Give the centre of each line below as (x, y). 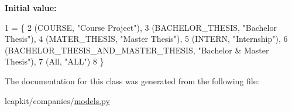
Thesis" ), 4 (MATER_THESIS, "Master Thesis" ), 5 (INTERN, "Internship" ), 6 (146, 39)
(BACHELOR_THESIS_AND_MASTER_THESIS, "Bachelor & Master (137, 50)
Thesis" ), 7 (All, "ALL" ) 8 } (54, 61)
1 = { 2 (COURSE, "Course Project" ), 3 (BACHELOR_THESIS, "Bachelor (141, 27)
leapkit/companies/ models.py (57, 100)
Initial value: (31, 8)
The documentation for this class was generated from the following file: (132, 80)
